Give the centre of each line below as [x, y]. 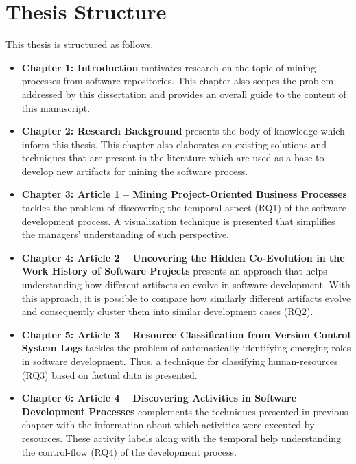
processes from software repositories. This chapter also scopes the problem [178, 81]
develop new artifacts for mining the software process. [135, 171]
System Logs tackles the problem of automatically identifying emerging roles [186, 348]
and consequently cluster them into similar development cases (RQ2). [167, 311]
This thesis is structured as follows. [80, 44]
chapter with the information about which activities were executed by [168, 425]
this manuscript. [56, 107]
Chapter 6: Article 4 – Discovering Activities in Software [159, 398]
